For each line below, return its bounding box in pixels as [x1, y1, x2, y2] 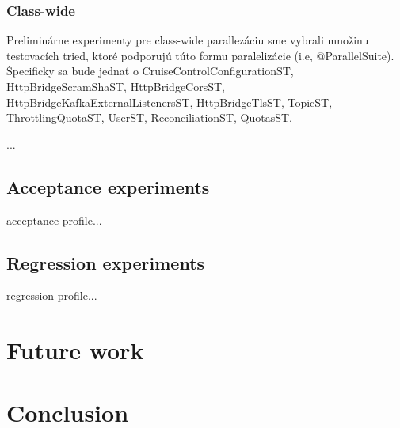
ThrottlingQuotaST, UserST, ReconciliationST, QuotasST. [6, 109, 292, 126]
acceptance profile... [6, 211, 102, 228]
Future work [6, 334, 144, 366]
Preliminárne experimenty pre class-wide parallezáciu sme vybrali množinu [6, 32, 369, 48]
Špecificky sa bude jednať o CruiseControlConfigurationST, [6, 62, 294, 79]
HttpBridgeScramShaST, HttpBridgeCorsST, [6, 78, 225, 94]
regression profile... [6, 287, 97, 304]
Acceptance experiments [6, 174, 210, 199]
